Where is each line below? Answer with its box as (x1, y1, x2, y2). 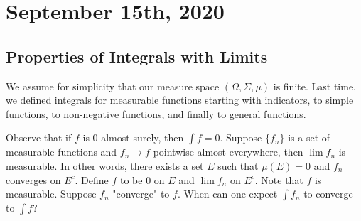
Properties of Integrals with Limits (6, 45, 268, 67)
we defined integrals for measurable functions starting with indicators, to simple (6, 92, 354, 107)
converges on (6, 172, 61, 187)
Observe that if (6, 130, 72, 145)
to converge (303, 186, 353, 201)
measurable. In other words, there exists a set (6, 158, 204, 173)
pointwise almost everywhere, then (153, 144, 303, 159)
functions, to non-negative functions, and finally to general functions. (6, 106, 306, 121)
